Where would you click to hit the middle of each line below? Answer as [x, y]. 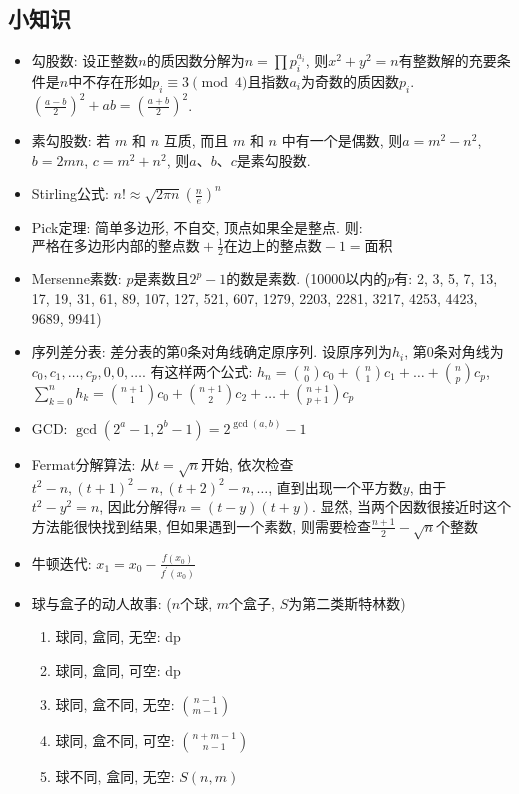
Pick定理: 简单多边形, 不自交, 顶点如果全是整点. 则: [197, 227]
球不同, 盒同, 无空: [115, 775]
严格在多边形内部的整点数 [115, 246]
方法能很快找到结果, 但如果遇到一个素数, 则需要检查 [201, 525]
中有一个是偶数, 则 [342, 140]
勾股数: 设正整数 [85, 60]
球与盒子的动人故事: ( [101, 602]
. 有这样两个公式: [197, 370]
